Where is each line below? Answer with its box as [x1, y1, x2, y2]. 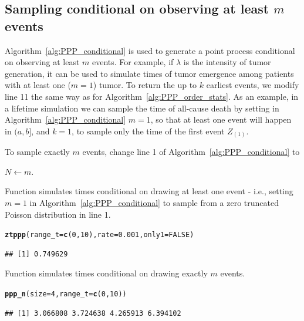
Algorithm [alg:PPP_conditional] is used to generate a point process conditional [5, 44, 295, 56]
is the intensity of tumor [183, 56, 271, 68]
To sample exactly [5, 146, 70, 158]
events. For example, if [92, 56, 174, 68]
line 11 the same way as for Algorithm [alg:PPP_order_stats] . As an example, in [5, 90, 299, 102]
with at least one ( [5, 79, 71, 91]
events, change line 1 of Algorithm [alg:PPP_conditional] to [82, 146, 300, 158]
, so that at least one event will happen [150, 113, 292, 126]
